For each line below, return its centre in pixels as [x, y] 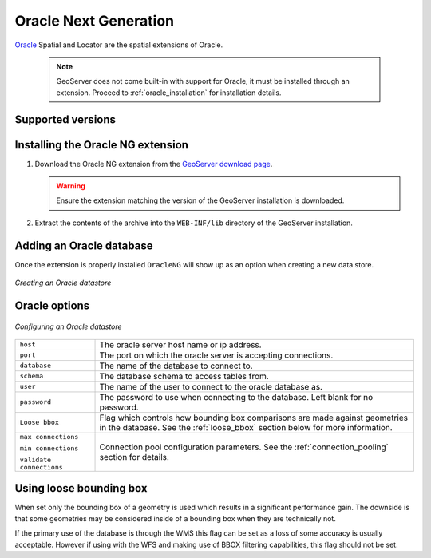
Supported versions [65, 119]
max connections [49, 436]
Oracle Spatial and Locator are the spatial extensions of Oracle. [119, 45]
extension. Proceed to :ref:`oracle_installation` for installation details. [169, 93]
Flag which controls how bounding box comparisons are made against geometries [254, 418]
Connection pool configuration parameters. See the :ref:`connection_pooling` [244, 447]
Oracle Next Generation [95, 21]
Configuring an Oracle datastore [69, 326]
